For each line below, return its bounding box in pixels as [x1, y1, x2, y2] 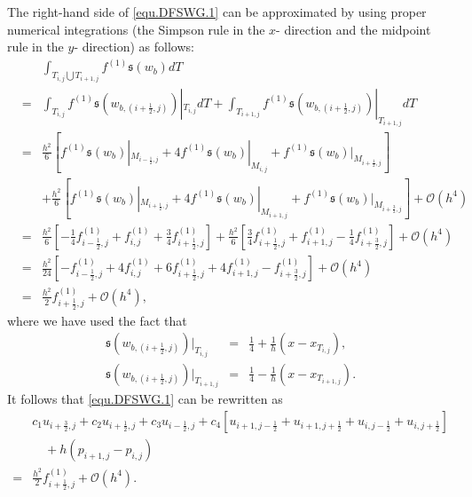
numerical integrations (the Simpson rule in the [7, 20, 265, 38]
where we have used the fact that [7, 311, 187, 329]
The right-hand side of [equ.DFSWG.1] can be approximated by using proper [7, 3, 427, 20]
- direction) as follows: [74, 37, 194, 56]
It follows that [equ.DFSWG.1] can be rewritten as [7, 390, 283, 408]
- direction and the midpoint [276, 20, 431, 38]
